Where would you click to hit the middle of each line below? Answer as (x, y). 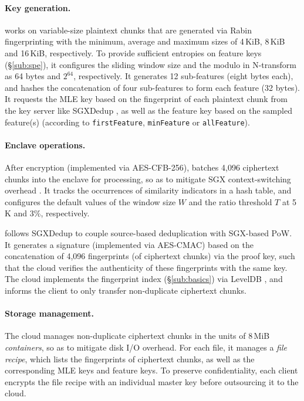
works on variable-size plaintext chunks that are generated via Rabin (128, 30)
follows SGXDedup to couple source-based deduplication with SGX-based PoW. (148, 232)
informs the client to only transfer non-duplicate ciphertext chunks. (126, 290)
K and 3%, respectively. (47, 213)
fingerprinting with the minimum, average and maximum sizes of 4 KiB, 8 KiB (145, 41)
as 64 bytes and (33, 76)
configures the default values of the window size (90, 201)
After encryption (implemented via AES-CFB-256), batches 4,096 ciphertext (142, 167)
